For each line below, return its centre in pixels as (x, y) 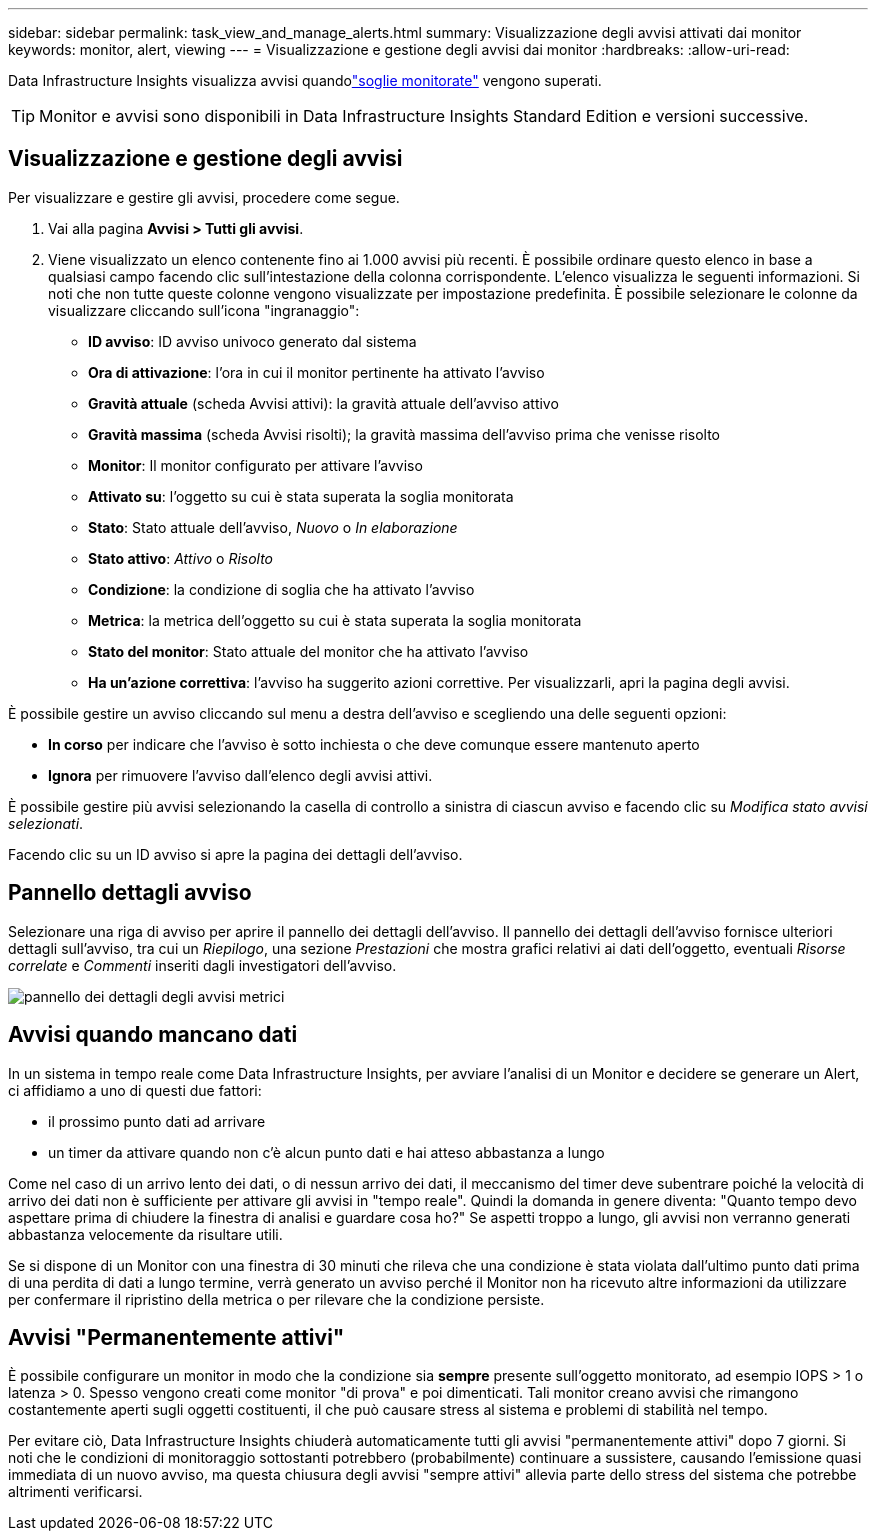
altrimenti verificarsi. (75, 1492)
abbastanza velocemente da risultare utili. (145, 1234)
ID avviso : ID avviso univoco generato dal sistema (252, 341)
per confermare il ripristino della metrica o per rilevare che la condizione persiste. (276, 1299)
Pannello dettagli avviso (130, 893)
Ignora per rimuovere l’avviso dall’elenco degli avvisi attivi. (240, 775)
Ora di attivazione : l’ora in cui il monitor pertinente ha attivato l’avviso (316, 372)
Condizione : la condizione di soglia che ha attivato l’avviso (281, 589)
